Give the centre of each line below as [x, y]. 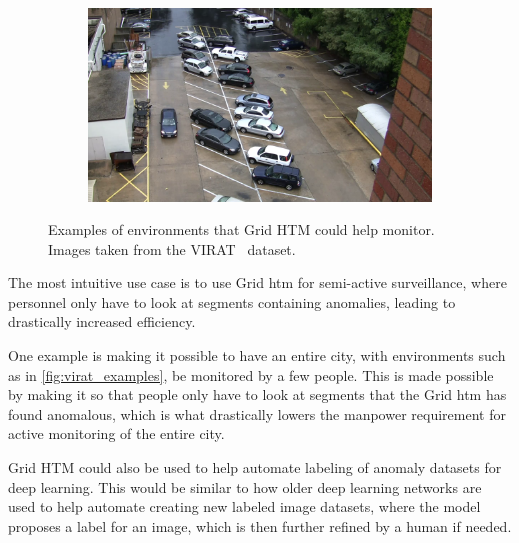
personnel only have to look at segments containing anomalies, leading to [232, 301]
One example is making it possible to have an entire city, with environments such [257, 355]
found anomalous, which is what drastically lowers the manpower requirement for [257, 413]
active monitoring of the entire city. [116, 433]
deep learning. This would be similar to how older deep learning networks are [245, 486]
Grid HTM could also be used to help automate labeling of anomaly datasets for [255, 467]
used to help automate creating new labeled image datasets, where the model [244, 506]
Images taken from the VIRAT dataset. [172, 248]
